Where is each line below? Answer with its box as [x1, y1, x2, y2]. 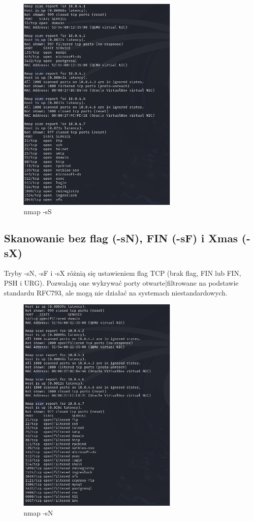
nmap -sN [24, 508, 53, 518]
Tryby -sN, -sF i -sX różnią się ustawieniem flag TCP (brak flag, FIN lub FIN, [4, 268, 241, 278]
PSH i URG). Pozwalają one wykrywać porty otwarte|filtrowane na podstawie [4, 278, 239, 288]
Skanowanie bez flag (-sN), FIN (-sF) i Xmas [4, 230, 238, 246]
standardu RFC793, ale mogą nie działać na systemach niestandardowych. [4, 287, 227, 297]
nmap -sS [24, 206, 52, 217]
